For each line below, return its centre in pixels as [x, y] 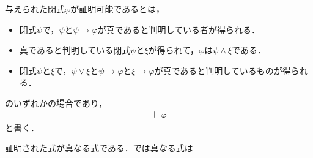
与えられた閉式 [35, 9]
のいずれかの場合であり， [56, 103]
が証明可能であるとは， [118, 9]
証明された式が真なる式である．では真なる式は [99, 148]
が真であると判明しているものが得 [223, 70]
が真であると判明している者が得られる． [179, 29]
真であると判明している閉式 [75, 50]
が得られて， [174, 50]
